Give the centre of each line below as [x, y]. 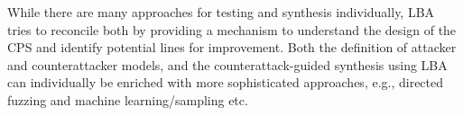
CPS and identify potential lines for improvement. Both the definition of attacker [232, 47]
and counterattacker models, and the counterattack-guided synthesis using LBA [227, 64]
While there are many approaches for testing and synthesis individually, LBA [221, 12]
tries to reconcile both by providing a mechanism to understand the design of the [232, 29]
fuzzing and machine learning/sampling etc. [128, 99]
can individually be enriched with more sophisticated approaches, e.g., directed [226, 82]
